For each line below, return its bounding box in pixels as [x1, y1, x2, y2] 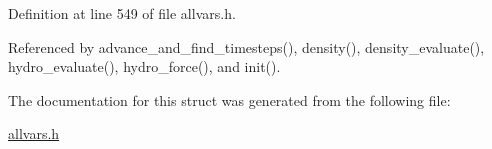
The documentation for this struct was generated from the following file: [8, 89, 451, 110]
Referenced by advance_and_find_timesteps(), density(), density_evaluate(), [8, 36, 485, 57]
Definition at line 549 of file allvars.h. [8, 3, 236, 23]
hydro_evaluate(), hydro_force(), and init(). [8, 56, 281, 77]
